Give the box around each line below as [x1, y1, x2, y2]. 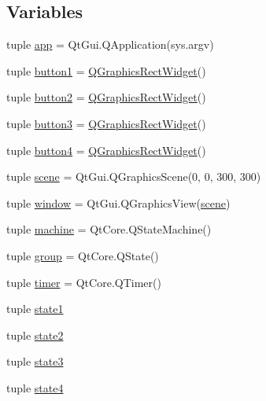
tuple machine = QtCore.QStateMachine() [6, 221, 212, 237]
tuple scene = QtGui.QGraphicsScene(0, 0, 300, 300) [6, 168, 261, 185]
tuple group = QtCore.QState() [6, 247, 159, 263]
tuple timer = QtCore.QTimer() [6, 274, 161, 290]
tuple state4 [6, 379, 64, 395]
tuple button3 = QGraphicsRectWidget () [6, 115, 206, 131]
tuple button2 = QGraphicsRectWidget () [6, 89, 206, 105]
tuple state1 [6, 300, 64, 317]
